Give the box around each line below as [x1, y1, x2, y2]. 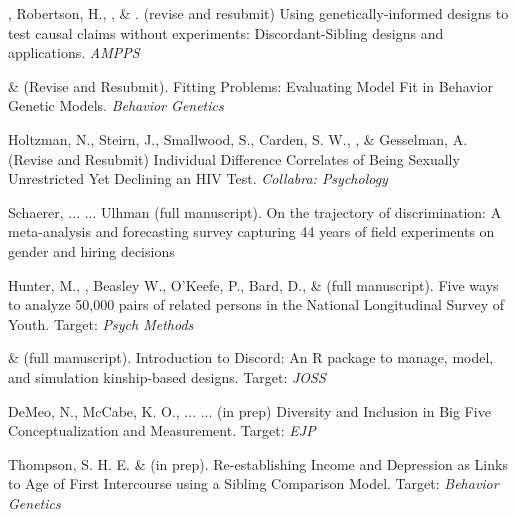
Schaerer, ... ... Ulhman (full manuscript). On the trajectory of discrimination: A [8, 201, 502, 222]
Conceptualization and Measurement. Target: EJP [8, 420, 316, 441]
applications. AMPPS [8, 42, 140, 63]
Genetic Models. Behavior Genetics [8, 95, 224, 116]
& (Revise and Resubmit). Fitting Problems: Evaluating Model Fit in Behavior [8, 75, 494, 96]
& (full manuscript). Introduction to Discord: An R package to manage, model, [8, 347, 494, 368]
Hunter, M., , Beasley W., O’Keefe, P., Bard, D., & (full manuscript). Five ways [8, 274, 499, 295]
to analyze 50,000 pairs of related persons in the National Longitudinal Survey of [8, 294, 505, 315]
